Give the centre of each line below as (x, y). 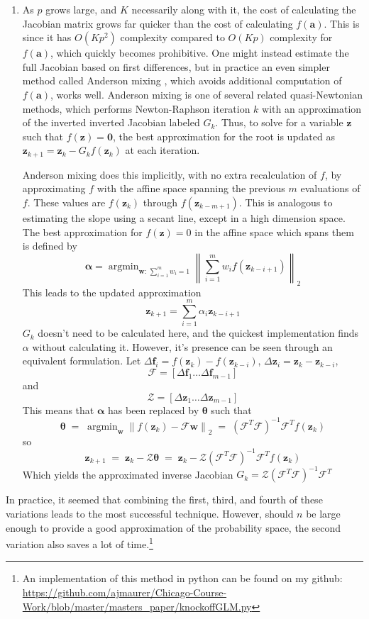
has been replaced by (154, 409)
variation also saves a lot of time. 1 (79, 543)
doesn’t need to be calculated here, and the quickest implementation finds (198, 333)
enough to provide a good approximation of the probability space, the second (174, 527)
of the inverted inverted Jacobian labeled (111, 122)
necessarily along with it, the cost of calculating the (244, 9)
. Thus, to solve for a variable (279, 122)
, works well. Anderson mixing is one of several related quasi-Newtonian (206, 94)
